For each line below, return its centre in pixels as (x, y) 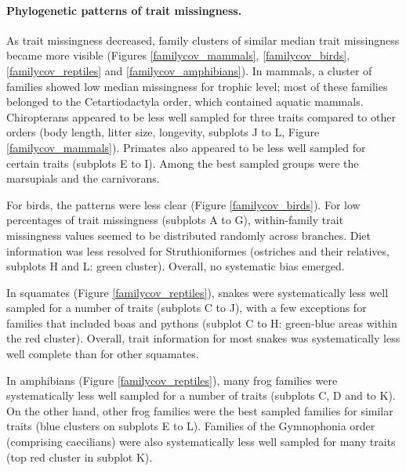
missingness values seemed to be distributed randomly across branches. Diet (189, 235)
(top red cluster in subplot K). (80, 457)
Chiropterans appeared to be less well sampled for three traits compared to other (201, 116)
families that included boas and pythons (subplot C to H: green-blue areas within (202, 322)
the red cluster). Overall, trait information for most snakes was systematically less (203, 338)
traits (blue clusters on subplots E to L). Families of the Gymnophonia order (191, 426)
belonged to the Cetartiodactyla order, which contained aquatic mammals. (185, 101)
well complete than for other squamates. (103, 354)
